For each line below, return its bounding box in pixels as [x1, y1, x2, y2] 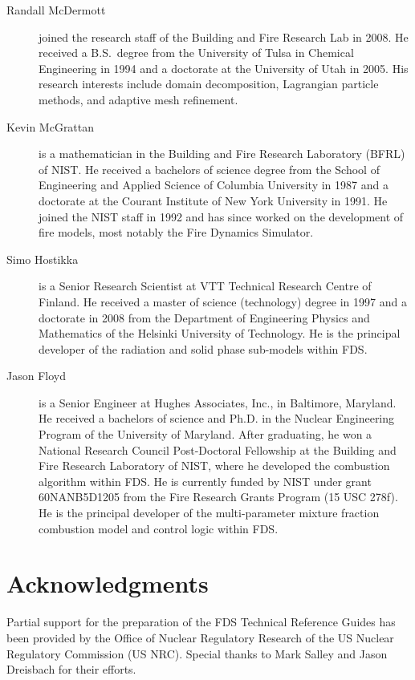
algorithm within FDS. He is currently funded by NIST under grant [39, 472, 372, 489]
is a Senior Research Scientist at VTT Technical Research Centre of [39, 277, 372, 294]
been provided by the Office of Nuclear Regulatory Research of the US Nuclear [6, 629, 394, 646]
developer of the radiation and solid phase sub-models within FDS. [39, 340, 368, 357]
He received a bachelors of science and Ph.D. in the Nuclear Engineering [39, 410, 395, 427]
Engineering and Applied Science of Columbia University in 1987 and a [39, 176, 389, 193]
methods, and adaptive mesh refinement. [39, 91, 238, 107]
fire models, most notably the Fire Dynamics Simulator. [39, 224, 314, 241]
